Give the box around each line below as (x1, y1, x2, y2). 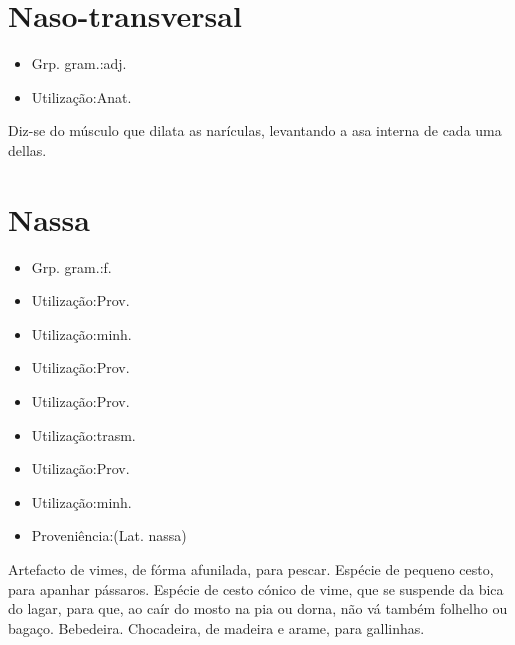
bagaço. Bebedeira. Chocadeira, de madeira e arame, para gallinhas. (8, 617, 425, 638)
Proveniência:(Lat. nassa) (31, 525, 187, 546)
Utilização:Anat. (31, 86, 132, 107)
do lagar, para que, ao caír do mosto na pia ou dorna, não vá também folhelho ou (8, 598, 508, 619)
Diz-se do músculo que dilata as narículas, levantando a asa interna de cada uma (8, 120, 502, 141)
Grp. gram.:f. (31, 256, 112, 277)
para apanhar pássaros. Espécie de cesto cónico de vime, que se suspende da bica (8, 578, 504, 599)
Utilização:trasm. (31, 424, 136, 445)
